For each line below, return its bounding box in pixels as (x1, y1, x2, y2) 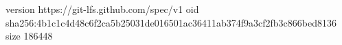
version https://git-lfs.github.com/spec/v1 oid (5, 2, 199, 16)
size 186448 (5, 29, 53, 43)
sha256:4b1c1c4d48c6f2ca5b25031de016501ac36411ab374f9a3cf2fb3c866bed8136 (5, 15, 337, 29)
